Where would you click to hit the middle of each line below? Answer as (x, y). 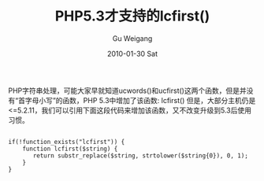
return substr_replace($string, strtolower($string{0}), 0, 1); (140, 155)
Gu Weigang (132, 38)
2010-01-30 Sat (132, 54)
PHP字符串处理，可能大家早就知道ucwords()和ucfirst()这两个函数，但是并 (127, 90)
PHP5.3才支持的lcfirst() (132, 16)
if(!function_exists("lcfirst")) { (67, 142)
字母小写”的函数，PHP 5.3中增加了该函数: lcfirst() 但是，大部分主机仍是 (140, 100)
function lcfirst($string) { (70, 149)
